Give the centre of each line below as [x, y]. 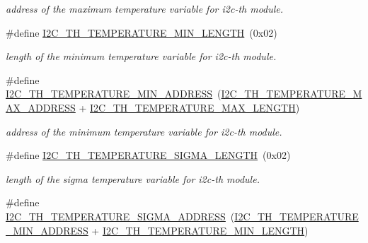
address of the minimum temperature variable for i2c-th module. [144, 131]
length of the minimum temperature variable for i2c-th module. [141, 56]
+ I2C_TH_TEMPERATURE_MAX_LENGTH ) [189, 107]
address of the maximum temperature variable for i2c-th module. [145, 8]
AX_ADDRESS [41, 107]
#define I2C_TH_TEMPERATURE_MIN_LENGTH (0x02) [142, 32]
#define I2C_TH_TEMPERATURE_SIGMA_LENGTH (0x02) [148, 155]
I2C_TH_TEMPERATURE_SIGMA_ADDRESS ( [120, 216]
